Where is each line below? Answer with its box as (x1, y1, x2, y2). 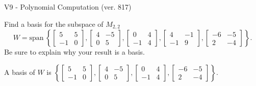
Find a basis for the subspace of (4, 18, 104, 29)
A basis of (4, 66, 35, 77)
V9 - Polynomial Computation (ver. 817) (4, 2, 132, 12)
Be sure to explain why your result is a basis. (4, 47, 145, 57)
